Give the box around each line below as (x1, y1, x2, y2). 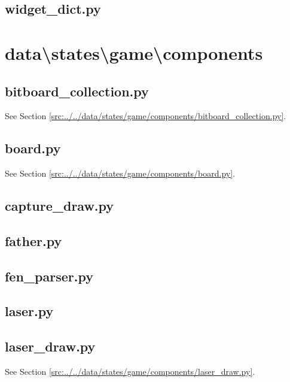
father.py (5, 231, 62, 250)
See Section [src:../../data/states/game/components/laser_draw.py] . (5, 365, 255, 378)
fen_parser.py (5, 266, 93, 285)
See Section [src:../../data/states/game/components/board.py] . (5, 167, 236, 180)
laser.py (5, 302, 54, 320)
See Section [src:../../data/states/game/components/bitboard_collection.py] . (5, 110, 286, 122)
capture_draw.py (5, 196, 114, 215)
